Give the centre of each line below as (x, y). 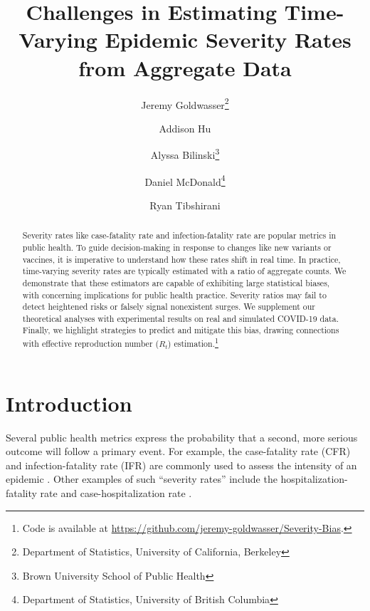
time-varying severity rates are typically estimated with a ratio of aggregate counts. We (184, 271)
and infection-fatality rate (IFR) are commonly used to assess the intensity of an (181, 465)
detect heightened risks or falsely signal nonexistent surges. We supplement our (169, 307)
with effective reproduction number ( (91, 344)
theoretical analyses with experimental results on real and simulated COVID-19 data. (180, 318)
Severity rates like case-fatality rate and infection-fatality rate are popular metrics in (179, 235)
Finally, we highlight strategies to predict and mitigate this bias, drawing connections (181, 330)
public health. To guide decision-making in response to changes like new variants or (177, 247)
